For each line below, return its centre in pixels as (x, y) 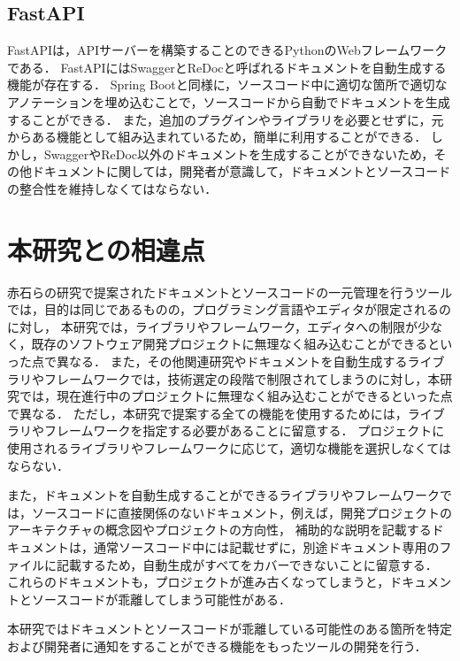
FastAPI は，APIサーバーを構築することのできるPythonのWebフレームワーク (227, 50)
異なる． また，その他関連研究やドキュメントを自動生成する (232, 361)
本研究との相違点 (106, 249)
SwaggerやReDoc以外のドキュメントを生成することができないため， (239, 154)
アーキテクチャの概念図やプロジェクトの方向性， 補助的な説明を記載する (219, 530)
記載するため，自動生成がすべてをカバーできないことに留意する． (247, 564)
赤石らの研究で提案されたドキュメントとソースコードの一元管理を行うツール (230, 292)
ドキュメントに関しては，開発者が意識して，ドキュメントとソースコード (241, 171)
